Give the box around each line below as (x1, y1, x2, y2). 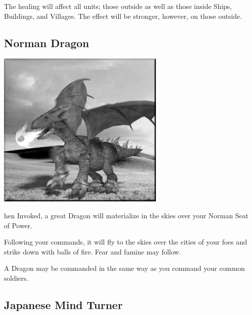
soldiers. (4, 272, 29, 283)
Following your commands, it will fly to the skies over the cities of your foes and (4, 237, 248, 247)
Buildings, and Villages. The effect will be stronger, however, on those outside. (4, 10, 242, 21)
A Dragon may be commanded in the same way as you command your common (4, 263, 245, 273)
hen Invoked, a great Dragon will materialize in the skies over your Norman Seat (4, 210, 249, 220)
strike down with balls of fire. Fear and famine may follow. (4, 246, 181, 256)
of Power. (4, 220, 33, 230)
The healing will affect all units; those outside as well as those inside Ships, (4, 1, 232, 11)
